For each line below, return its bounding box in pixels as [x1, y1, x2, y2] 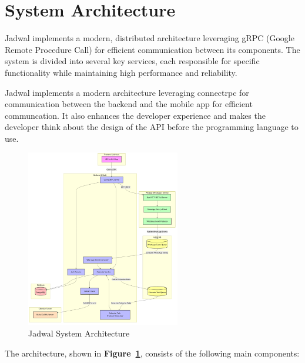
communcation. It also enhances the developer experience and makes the [5, 109, 266, 121]
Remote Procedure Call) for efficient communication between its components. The [5, 43, 300, 55]
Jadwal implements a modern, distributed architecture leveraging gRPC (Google [5, 32, 294, 44]
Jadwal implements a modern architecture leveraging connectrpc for [5, 86, 249, 98]
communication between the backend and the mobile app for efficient [5, 98, 253, 110]
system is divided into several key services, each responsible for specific [5, 55, 260, 67]
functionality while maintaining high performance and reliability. [5, 66, 237, 78]
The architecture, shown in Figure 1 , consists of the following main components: [5, 347, 300, 359]
